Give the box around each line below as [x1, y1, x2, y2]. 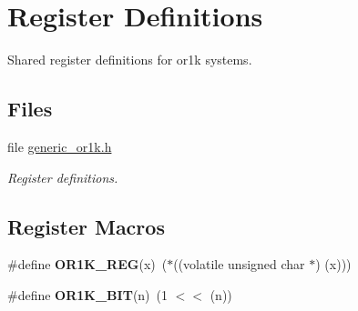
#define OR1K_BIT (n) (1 [7, 285, 168, 304]
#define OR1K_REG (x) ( [7, 255, 168, 274]
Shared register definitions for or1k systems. [7, 50, 252, 69]
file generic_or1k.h [7, 136, 112, 155]
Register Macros [7, 212, 165, 240]
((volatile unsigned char [173, 255, 305, 274]
